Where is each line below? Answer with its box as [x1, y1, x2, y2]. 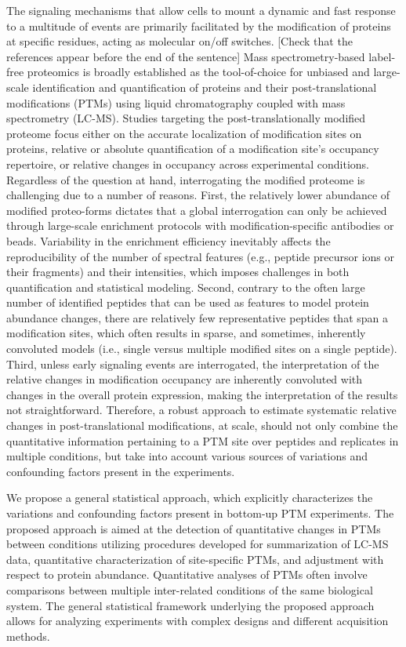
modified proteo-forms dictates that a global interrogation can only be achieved [6, 202, 387, 218]
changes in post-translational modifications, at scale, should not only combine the [6, 417, 398, 434]
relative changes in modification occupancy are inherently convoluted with [6, 371, 363, 387]
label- [368, 48, 396, 64]
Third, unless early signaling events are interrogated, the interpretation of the [6, 355, 379, 372]
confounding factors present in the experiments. [6, 463, 235, 479]
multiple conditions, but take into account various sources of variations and [6, 448, 368, 464]
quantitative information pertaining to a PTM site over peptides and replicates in [6, 432, 399, 449]
